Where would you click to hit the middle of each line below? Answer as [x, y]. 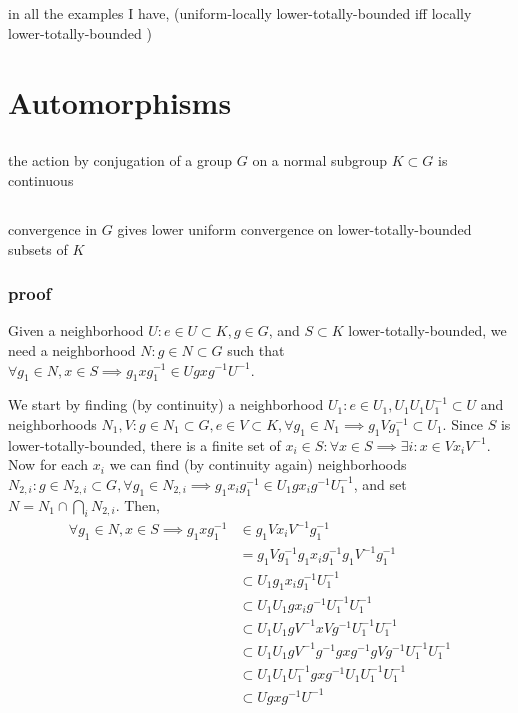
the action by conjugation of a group [120, 160]
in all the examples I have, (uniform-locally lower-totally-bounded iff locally [240, 13]
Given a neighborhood [76, 330]
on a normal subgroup [320, 160]
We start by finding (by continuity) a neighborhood [166, 404]
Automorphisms [120, 101]
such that [256, 349]
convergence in [53, 228]
